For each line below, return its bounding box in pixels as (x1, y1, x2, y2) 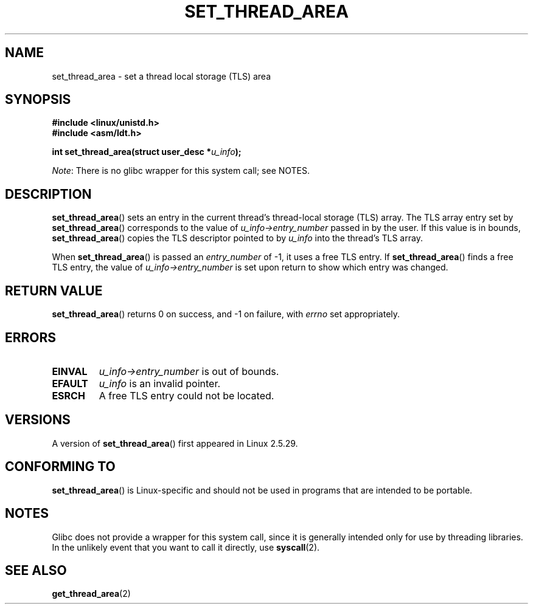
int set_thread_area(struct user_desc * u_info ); (52, 146, 242, 157)
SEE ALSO (5, 562, 67, 578)
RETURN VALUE (5, 283, 103, 298)
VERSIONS (5, 412, 71, 428)
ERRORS (5, 329, 57, 345)
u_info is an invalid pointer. (99, 377, 221, 390)
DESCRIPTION (5, 186, 92, 202)
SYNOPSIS (5, 92, 71, 108)
